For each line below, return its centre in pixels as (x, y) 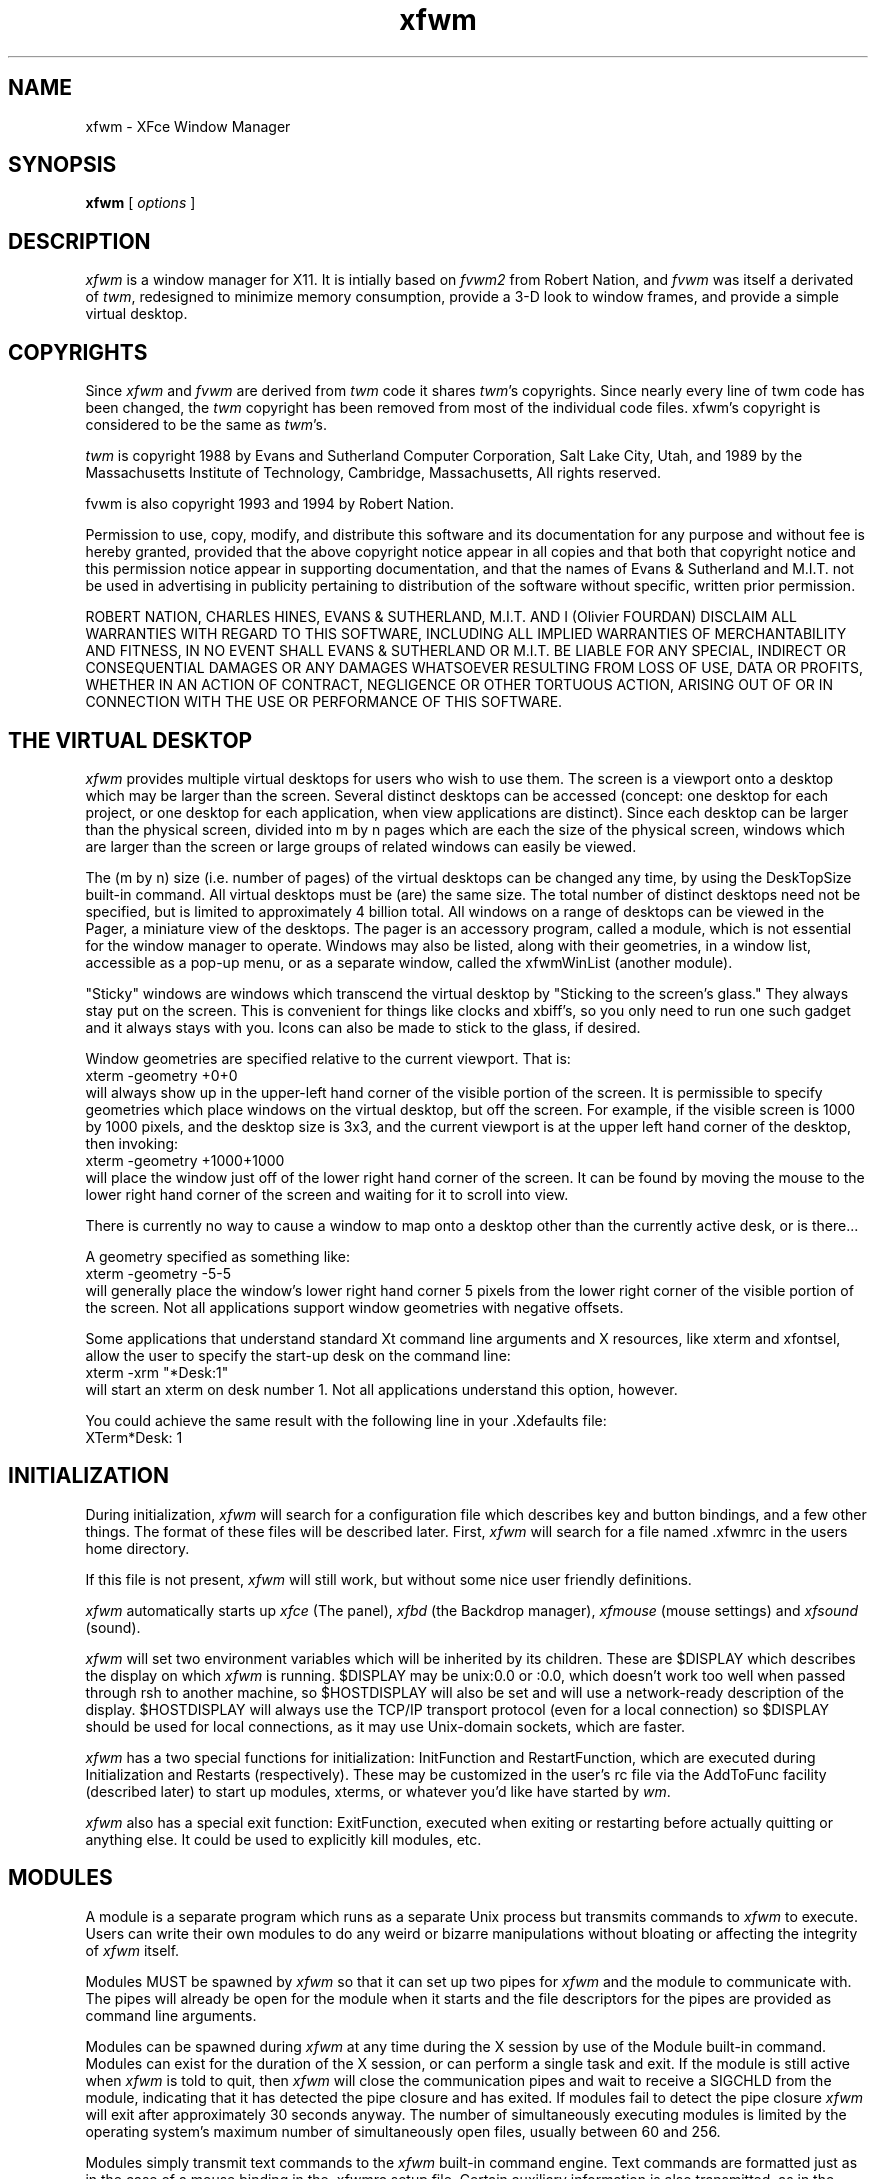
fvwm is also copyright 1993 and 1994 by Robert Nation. (269, 504)
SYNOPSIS (62, 165)
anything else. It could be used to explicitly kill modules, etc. (283, 1839)
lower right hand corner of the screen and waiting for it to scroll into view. (327, 1194)
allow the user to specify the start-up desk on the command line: (298, 1355)
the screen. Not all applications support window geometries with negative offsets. (354, 1307)
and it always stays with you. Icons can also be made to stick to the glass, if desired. (363, 1027)
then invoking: (132, 1143)
